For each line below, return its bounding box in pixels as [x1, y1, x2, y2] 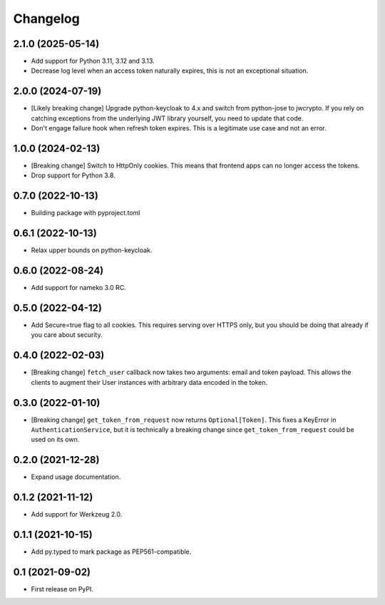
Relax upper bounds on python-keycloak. [31, 246, 153, 254]
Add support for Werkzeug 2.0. [31, 510, 123, 519]
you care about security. [31, 331, 103, 339]
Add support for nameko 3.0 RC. [31, 284, 126, 292]
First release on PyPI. [31, 585, 94, 594]
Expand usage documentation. [31, 472, 121, 481]
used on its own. [31, 435, 80, 444]
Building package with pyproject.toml [31, 209, 140, 217]
